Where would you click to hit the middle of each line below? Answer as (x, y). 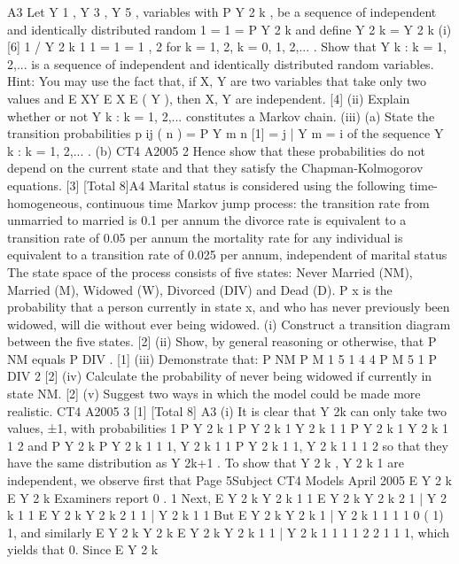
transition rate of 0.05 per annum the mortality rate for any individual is (205, 237)
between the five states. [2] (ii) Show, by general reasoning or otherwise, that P (222, 341)
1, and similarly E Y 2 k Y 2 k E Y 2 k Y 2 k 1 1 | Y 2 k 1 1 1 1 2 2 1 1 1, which (228, 532)
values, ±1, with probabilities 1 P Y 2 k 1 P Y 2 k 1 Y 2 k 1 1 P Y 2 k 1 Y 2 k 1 (228, 428)
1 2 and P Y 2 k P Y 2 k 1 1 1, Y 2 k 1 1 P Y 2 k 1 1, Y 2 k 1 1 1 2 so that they (228, 445)
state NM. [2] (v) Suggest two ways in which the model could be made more (214, 394)
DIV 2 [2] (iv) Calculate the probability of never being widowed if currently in (220, 376)
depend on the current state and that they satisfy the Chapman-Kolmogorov (215, 168)
